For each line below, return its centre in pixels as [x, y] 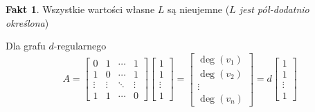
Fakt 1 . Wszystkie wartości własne [80, 9]
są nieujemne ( [198, 9]
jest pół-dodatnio [274, 9]
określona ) [27, 22]
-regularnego [80, 46]
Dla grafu [26, 46]
